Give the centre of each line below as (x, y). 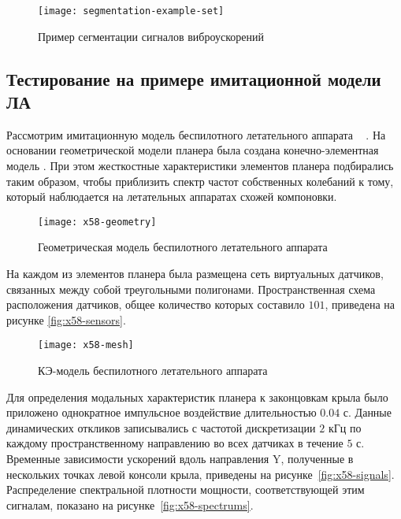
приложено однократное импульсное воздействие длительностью (162, 412)
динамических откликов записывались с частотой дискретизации (161, 427)
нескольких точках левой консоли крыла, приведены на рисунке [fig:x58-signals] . (200, 474)
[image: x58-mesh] (86, 345)
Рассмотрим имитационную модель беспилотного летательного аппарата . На (196, 134)
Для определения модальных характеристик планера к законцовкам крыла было (197, 397)
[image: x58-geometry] (97, 222)
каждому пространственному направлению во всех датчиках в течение (175, 443)
